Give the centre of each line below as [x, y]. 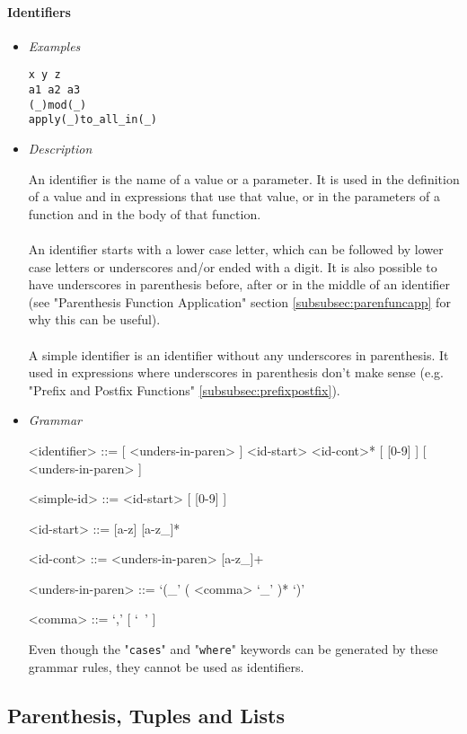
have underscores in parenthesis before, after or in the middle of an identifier [239, 284]
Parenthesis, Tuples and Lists [146, 715]
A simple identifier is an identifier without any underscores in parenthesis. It [238, 354]
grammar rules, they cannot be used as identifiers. [166, 666]
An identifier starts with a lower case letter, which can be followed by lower [236, 248]
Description [60, 149]
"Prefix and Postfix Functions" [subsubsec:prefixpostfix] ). [184, 389]
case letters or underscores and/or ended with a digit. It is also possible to [233, 266]
